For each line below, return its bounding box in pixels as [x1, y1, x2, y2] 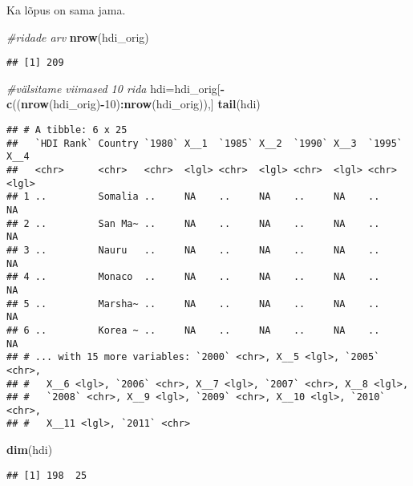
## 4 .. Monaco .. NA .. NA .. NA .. [6, 271, 380, 283]
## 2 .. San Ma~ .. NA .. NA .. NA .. [6, 217, 380, 229]
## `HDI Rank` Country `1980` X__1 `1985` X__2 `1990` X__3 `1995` [6, 137, 403, 149]
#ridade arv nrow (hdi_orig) [6, 28, 149, 45]
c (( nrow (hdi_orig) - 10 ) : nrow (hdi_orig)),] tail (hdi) [6, 95, 261, 112]
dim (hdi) [6, 441, 53, 458]
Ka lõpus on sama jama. [6, 2, 126, 18]
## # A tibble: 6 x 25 [6, 124, 128, 136]
